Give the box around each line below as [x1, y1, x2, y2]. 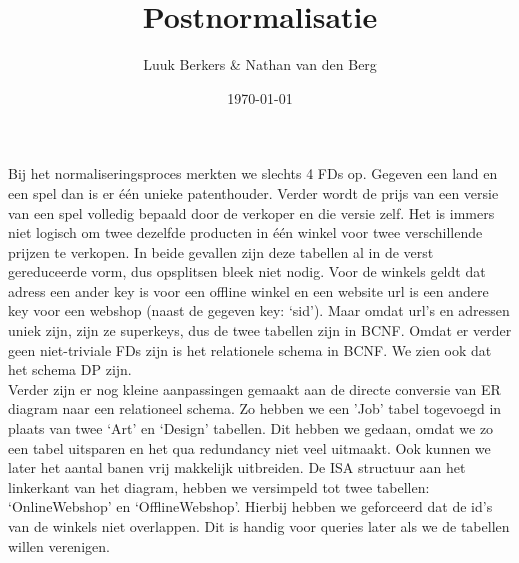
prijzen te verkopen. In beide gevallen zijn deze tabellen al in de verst [8, 241, 434, 262]
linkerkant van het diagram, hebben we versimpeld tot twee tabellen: [8, 476, 430, 497]
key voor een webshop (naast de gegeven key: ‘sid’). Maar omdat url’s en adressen [8, 300, 510, 321]
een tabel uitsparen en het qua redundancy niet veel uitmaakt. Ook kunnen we [8, 437, 491, 458]
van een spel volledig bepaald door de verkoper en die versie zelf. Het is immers [8, 202, 495, 223]
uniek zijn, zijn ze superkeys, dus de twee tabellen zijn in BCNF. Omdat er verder [8, 320, 512, 341]
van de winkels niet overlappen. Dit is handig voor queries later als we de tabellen [8, 516, 510, 536]
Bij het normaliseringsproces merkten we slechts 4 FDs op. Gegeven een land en [8, 163, 498, 184]
